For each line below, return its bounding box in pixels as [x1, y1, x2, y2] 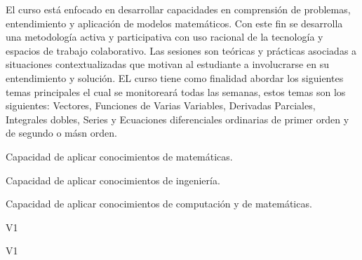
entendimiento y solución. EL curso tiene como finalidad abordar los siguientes [6, 70, 344, 85]
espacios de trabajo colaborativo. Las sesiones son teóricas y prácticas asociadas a [6, 43, 357, 57]
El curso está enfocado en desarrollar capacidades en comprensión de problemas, [6, 2, 351, 16]
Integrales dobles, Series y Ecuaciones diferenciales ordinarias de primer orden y [6, 111, 349, 126]
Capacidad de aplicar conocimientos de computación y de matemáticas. [6, 196, 312, 211]
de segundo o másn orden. [6, 125, 117, 140]
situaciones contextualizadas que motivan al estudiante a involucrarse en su [6, 57, 329, 71]
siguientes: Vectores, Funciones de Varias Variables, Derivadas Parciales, [6, 98, 316, 113]
